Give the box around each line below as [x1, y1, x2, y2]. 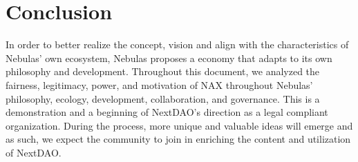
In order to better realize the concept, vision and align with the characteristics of [6, 37, 349, 52]
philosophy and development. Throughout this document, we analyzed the [6, 64, 320, 79]
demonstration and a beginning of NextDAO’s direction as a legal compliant [6, 105, 328, 119]
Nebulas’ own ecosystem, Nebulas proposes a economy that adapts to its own [6, 50, 332, 65]
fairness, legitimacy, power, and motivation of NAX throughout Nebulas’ [6, 77, 313, 92]
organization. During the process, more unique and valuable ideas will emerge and [6, 118, 353, 132]
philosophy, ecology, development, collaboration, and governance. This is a [6, 91, 320, 105]
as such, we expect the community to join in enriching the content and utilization [6, 132, 351, 146]
